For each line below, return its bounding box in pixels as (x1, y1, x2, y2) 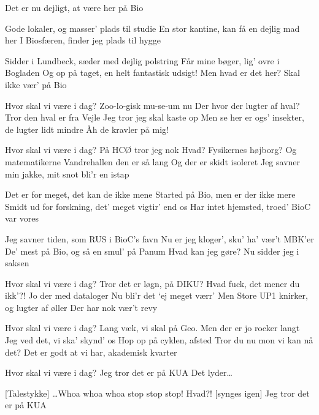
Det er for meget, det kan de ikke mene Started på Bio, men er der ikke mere (5, 188, 296, 201)
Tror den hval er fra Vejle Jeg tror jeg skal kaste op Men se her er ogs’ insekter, (5, 111, 304, 124)
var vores (5, 212, 39, 225)
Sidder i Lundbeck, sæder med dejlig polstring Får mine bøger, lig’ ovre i (5, 54, 280, 67)
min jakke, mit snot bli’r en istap (5, 167, 129, 180)
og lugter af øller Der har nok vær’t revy (5, 301, 158, 313)
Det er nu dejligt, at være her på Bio (5, 1, 144, 13)
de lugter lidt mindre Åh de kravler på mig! (5, 122, 169, 135)
